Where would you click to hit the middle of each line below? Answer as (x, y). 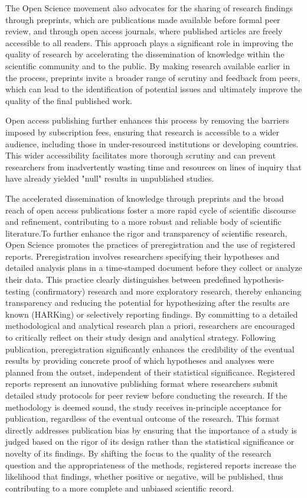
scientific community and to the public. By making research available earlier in (148, 65)
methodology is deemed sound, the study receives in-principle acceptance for (143, 407)
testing (18, 291)
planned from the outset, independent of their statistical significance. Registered (150, 372)
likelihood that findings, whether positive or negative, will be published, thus (144, 476)
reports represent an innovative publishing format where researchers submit (142, 384)
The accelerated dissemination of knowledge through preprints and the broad (145, 198)
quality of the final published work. (69, 100)
